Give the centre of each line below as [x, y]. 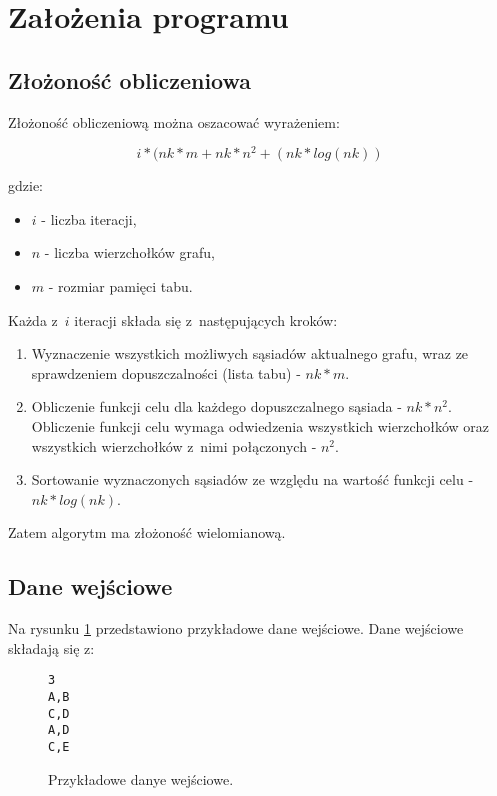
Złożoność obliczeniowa [130, 79]
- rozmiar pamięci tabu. [120, 286]
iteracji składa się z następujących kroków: [206, 319]
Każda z [33, 319]
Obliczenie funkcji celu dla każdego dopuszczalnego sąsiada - [216, 406]
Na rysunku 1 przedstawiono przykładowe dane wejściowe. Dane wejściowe [236, 628]
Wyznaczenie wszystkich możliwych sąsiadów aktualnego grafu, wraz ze [250, 353]
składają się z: [51, 647]
